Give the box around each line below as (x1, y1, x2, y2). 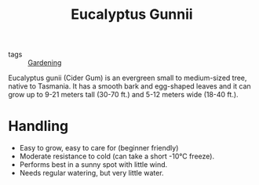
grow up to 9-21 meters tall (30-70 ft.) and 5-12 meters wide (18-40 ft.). (8, 90, 239, 100)
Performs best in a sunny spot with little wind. (19, 160, 168, 169)
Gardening (27, 58, 62, 67)
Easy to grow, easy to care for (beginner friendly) (19, 143, 179, 153)
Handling (8, 118, 69, 135)
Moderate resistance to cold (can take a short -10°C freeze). (19, 151, 214, 161)
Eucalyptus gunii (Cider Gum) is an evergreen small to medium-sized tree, (8, 73, 247, 83)
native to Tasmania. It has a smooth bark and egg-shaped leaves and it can (8, 82, 251, 91)
